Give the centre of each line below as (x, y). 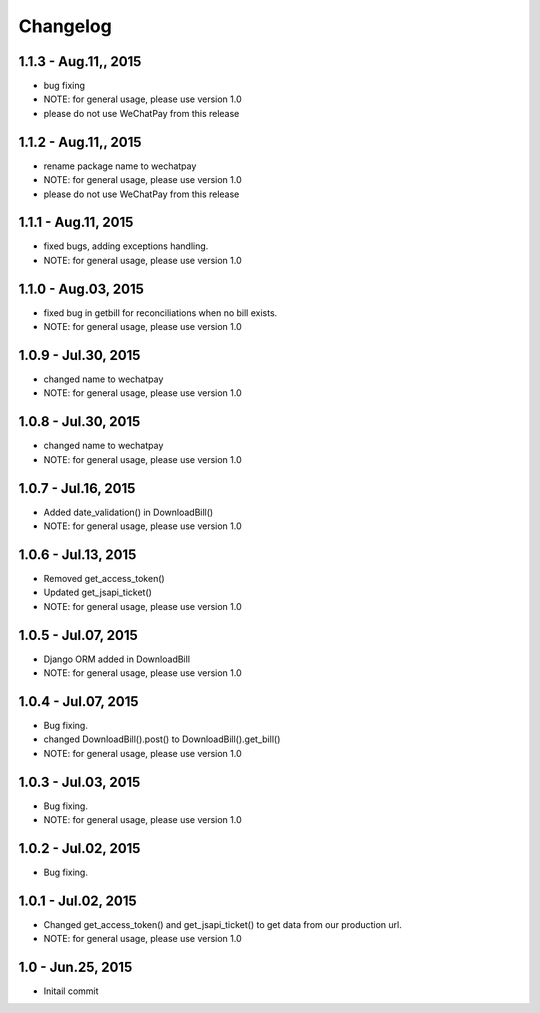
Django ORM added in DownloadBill (116, 659)
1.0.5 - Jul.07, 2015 (78, 635)
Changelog (65, 26)
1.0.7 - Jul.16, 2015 (77, 488)
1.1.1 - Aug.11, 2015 (76, 222)
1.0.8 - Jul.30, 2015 (79, 421)
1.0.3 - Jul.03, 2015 (79, 781)
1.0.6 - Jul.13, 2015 (77, 554)
